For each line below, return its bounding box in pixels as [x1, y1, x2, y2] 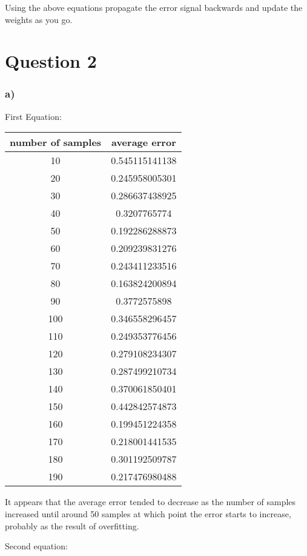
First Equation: [5, 110, 62, 122]
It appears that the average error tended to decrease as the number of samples [5, 495, 296, 508]
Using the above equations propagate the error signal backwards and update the [5, 1, 303, 13]
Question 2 [5, 48, 97, 73]
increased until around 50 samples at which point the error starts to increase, [5, 507, 291, 520]
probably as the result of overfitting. [5, 519, 139, 532]
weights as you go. [5, 13, 73, 25]
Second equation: [5, 540, 68, 552]
